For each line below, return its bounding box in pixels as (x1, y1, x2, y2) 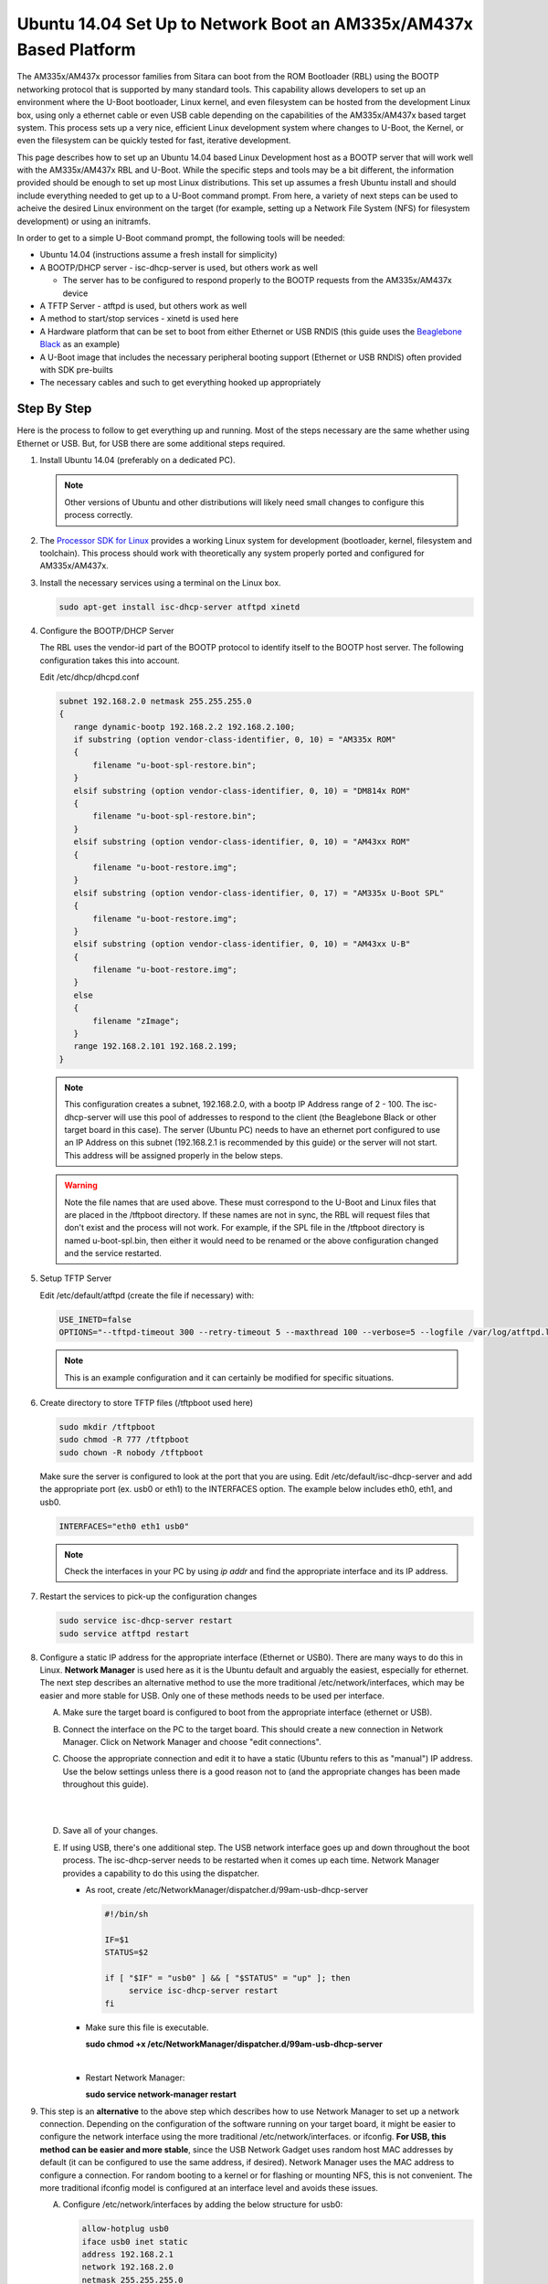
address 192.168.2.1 (81, 2249, 174, 2260)
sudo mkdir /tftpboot (58, 1422, 156, 1432)
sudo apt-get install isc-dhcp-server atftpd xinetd (58, 601, 300, 612)
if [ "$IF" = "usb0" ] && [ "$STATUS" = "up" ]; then (104, 1972, 351, 1983)
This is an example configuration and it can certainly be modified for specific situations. (64, 1371, 395, 1383)
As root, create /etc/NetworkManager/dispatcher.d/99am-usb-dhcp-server (85, 1884, 369, 1895)
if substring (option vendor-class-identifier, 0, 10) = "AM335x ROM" (73, 735, 396, 745)
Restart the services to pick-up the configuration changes (39, 1591, 258, 1602)
